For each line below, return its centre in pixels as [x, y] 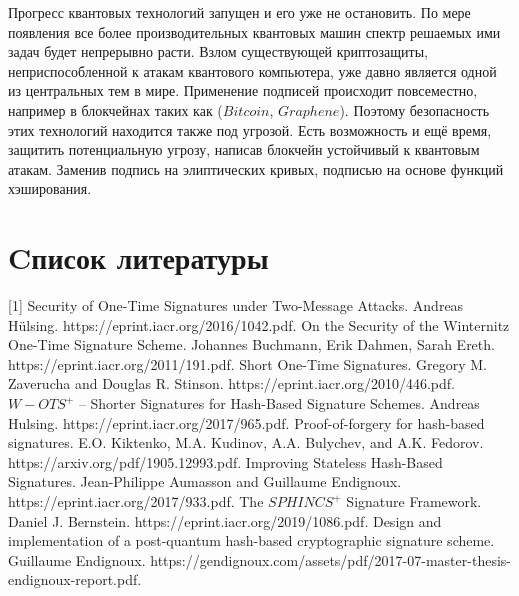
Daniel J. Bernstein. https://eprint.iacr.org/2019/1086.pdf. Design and [225, 520]
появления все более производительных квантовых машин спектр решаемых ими [254, 31]
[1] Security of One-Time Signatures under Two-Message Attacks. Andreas [236, 305]
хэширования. [50, 188]
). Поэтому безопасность [414, 109]
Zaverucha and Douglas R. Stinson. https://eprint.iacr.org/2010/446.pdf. [231, 383]
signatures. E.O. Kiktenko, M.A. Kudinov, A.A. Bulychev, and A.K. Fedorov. [246, 442]
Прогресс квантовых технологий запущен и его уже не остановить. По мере [239, 12]
